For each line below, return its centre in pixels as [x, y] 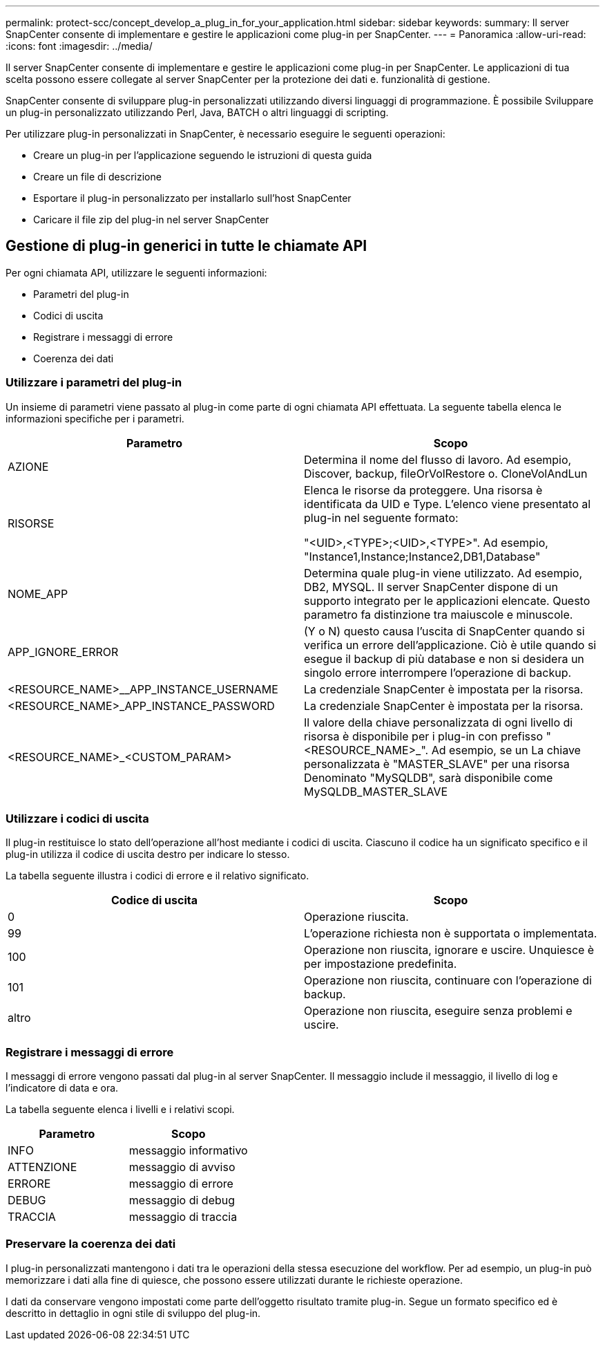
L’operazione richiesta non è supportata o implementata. [451, 934]
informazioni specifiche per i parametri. [95, 418]
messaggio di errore [181, 1184]
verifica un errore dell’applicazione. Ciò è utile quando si [450, 645]
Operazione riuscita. [356, 917]
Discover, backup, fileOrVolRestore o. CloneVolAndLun [446, 473]
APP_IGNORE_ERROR [63, 652]
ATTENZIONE [42, 1167]
